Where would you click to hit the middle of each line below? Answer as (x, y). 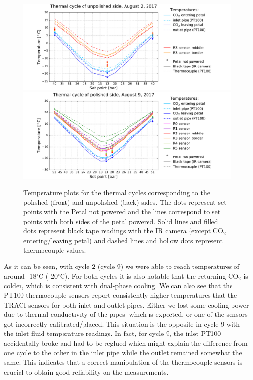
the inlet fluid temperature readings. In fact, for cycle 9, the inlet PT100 (113, 333)
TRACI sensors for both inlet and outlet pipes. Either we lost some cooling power (126, 304)
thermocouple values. (55, 250)
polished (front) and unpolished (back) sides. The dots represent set (125, 202)
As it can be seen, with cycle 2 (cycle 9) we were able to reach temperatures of (122, 266)
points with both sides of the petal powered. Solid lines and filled (121, 221)
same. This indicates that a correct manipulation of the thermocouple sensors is (123, 362)
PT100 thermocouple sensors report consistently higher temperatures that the (121, 295)
